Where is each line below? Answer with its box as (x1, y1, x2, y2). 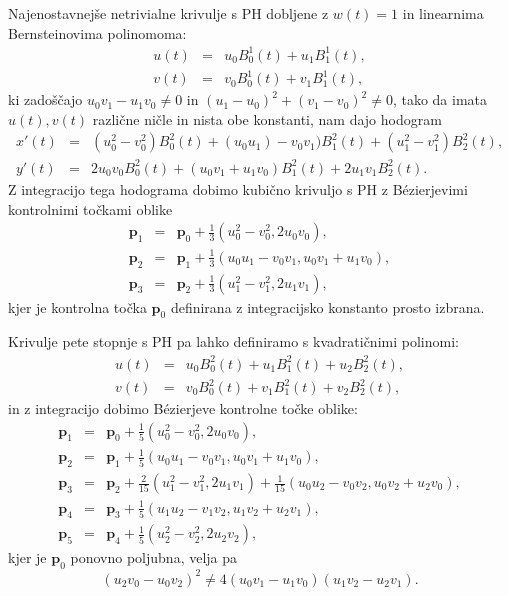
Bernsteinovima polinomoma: (8, 22, 187, 43)
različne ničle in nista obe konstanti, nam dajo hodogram (92, 108, 442, 129)
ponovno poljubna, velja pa (70, 547, 238, 568)
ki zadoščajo (8, 89, 83, 110)
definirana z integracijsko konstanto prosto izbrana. (170, 296, 485, 317)
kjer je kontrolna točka (8, 296, 147, 317)
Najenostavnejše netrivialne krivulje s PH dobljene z (8, 3, 329, 23)
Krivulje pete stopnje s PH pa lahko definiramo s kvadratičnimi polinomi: (8, 331, 459, 352)
